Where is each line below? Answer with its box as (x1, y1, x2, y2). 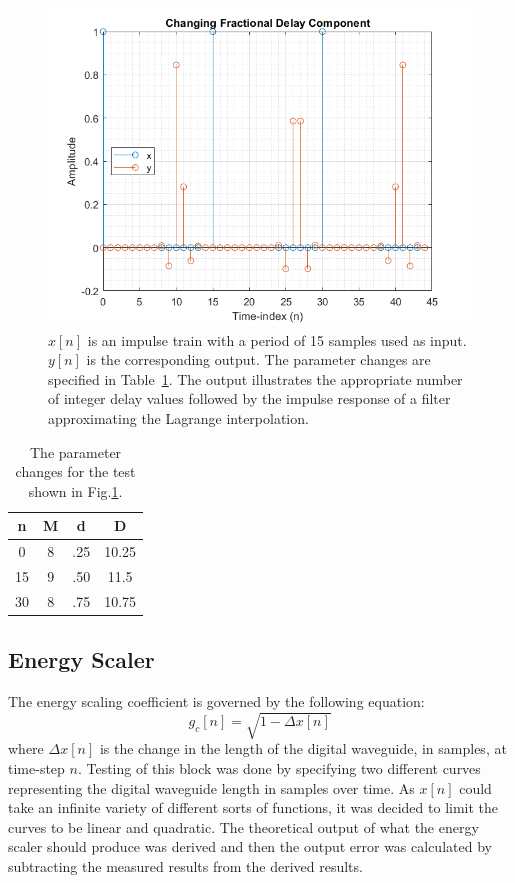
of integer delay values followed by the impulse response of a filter (48, 388, 451, 409)
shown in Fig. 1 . (28, 480, 123, 501)
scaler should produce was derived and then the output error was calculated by (8, 836, 492, 857)
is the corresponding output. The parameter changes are (86, 349, 431, 370)
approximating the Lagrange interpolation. (48, 407, 309, 428)
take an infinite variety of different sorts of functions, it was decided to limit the (8, 797, 499, 818)
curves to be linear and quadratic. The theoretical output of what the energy (8, 816, 479, 837)
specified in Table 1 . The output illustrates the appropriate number (48, 368, 463, 389)
